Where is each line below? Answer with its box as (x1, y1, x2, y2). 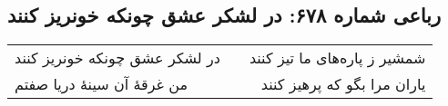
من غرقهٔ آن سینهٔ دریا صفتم (15, 73, 188, 95)
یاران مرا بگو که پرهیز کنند (260, 73, 426, 95)
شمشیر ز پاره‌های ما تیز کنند (249, 47, 426, 69)
